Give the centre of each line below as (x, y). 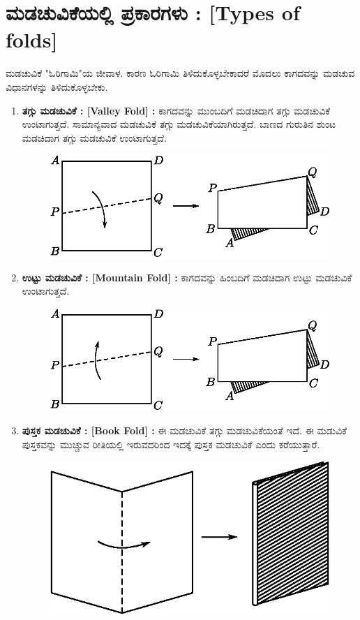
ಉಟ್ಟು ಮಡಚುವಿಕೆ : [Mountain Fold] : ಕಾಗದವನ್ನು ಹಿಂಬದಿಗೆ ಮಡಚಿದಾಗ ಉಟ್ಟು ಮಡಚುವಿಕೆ (187, 277)
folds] (32, 39)
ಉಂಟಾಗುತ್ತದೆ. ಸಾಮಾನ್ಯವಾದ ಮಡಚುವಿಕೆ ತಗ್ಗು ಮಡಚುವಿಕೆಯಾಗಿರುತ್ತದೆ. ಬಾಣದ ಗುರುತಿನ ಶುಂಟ (179, 124)
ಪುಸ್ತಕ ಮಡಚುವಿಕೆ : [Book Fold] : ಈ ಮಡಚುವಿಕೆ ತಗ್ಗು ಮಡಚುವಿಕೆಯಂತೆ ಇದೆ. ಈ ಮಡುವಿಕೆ (185, 430)
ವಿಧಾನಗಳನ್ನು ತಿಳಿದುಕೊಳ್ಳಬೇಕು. (57, 86)
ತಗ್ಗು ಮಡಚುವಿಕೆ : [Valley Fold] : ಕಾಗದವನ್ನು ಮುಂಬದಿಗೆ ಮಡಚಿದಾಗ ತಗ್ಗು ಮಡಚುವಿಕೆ (176, 110)
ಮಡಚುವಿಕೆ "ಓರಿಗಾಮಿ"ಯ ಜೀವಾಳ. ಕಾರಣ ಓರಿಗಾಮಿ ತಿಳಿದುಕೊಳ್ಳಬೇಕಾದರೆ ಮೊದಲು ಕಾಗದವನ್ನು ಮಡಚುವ (180, 73)
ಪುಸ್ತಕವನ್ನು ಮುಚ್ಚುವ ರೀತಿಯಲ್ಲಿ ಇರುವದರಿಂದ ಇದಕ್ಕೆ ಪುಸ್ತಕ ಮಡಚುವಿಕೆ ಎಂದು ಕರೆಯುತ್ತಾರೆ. (171, 444)
